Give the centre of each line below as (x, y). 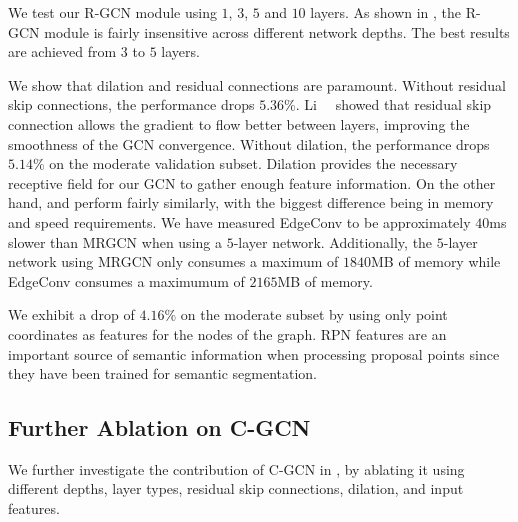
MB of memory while (435, 261)
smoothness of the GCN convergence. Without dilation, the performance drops (249, 143)
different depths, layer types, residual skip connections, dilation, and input (236, 488)
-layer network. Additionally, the (333, 241)
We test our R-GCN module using (112, 12)
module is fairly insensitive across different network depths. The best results (277, 31)
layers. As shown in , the (386, 12)
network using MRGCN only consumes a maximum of (173, 261)
